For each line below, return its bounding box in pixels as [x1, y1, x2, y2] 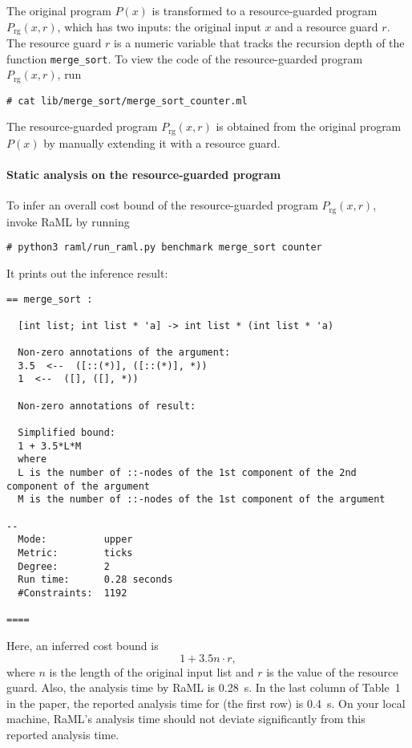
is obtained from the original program [216, 118, 402, 135]
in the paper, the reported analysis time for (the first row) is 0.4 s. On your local [6, 694, 406, 711]
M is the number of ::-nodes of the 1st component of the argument [18, 494, 386, 506]
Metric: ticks [18, 547, 133, 559]
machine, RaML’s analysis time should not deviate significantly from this [6, 710, 366, 727]
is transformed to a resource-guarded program [151, 2, 378, 18]
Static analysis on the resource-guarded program [6, 166, 281, 183]
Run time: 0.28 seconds [18, 574, 173, 586]
